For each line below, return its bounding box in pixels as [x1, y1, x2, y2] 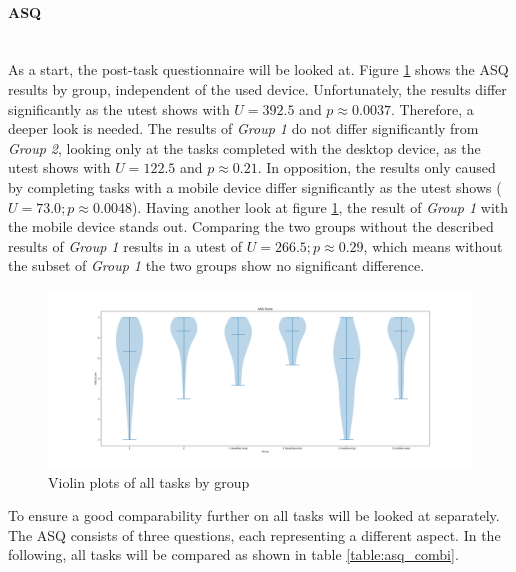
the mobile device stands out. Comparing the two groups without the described [8, 216, 494, 237]
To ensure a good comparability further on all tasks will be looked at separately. [8, 505, 500, 526]
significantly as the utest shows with [8, 98, 230, 119]
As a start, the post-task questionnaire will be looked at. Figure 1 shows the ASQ [8, 59, 509, 80]
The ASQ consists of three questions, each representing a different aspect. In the [8, 524, 501, 545]
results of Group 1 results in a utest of [8, 235, 243, 256]
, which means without [363, 235, 503, 256]
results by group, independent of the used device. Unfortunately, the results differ [8, 78, 507, 99]
